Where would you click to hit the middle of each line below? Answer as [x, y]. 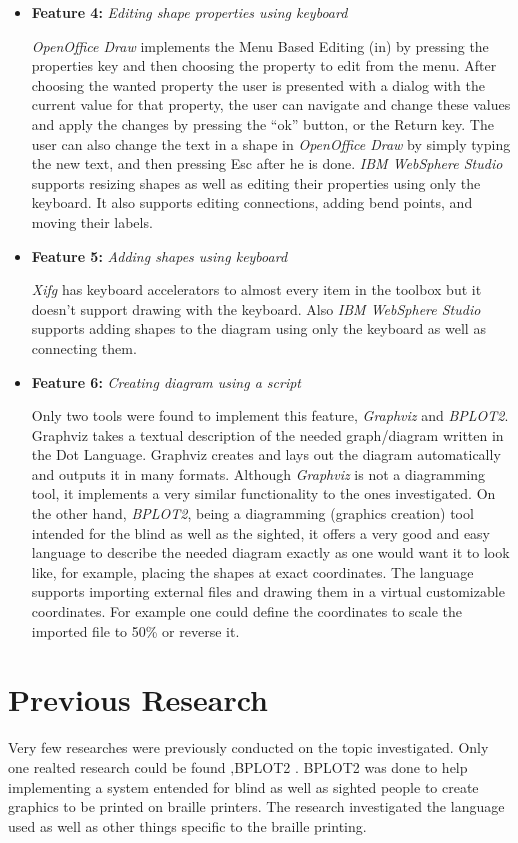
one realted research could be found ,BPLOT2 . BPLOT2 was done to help [238, 766]
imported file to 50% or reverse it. [135, 630]
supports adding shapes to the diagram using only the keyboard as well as [258, 328]
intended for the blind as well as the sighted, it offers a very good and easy [261, 532]
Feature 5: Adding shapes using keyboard [159, 255]
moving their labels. [92, 221]
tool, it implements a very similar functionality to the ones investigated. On [263, 493]
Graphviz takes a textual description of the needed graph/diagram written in [267, 434]
